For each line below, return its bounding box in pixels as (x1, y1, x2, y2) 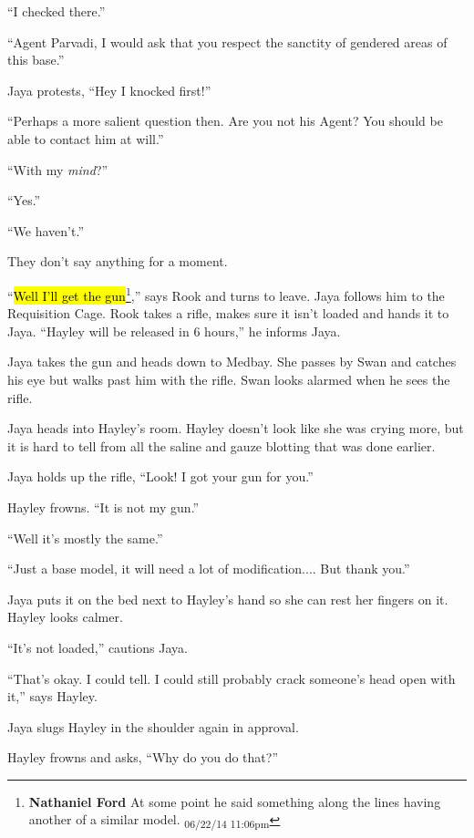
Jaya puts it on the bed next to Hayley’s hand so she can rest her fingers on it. (7, 589, 448, 608)
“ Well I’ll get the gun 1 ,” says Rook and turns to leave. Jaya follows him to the (7, 283, 445, 305)
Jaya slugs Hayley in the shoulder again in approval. (7, 717, 299, 736)
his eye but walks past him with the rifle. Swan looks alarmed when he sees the (7, 369, 450, 388)
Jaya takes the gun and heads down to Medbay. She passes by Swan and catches (7, 352, 457, 371)
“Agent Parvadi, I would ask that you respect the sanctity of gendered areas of (7, 32, 448, 51)
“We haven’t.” (7, 221, 84, 240)
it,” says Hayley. (7, 687, 98, 706)
